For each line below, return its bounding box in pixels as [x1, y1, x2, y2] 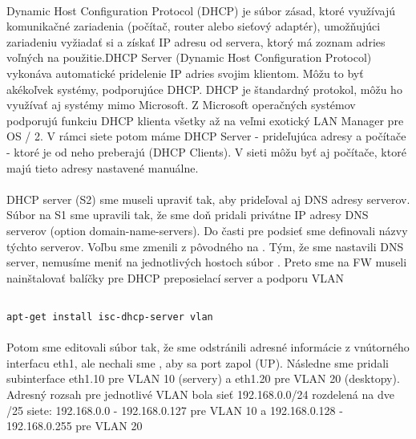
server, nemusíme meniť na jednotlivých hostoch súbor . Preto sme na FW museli [6, 254, 407, 270]
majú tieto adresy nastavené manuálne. [6, 159, 199, 176]
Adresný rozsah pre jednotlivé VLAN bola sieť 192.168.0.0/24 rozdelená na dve [6, 385, 394, 402]
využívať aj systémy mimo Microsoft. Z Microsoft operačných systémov [6, 96, 356, 113]
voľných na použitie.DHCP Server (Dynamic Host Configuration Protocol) [6, 49, 372, 66]
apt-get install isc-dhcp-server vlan [6, 311, 213, 323]
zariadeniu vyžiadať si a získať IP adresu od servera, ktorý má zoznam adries [6, 33, 386, 50]
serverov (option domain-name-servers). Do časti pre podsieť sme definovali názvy [6, 222, 408, 238]
